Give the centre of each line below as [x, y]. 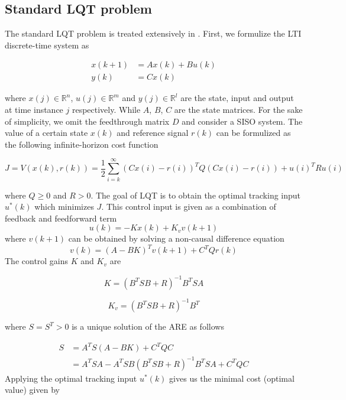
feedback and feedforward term [61, 218]
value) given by [32, 390]
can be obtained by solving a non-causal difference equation [176, 238]
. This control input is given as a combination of [189, 206]
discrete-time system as [47, 45]
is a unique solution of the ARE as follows [148, 326]
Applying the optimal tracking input [71, 378]
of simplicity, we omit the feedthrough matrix [87, 121]
